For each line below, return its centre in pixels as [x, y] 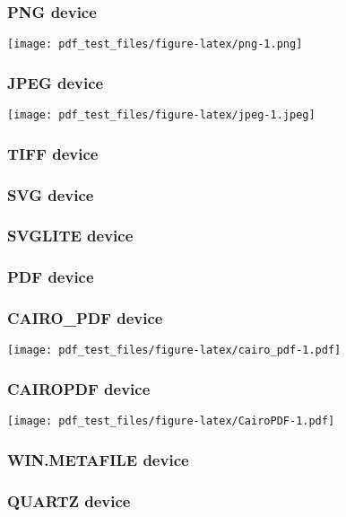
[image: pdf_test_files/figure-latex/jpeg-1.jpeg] [161, 115]
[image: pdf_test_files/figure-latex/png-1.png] [155, 44]
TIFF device [53, 153]
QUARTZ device [69, 500]
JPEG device [56, 82]
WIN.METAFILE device [98, 459]
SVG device [51, 194]
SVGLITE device [70, 236]
